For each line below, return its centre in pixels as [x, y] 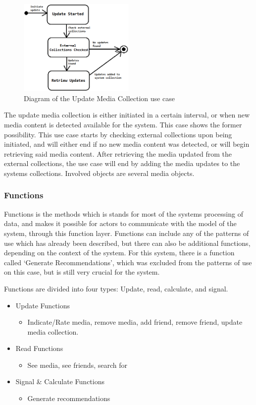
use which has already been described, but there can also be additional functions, [127, 243]
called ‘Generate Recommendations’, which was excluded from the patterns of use [128, 262]
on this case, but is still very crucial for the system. [82, 272]
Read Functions [39, 348]
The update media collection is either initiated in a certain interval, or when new [127, 115]
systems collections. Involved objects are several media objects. [99, 173]
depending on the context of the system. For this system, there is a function [119, 253]
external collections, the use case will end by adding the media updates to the [122, 163]
